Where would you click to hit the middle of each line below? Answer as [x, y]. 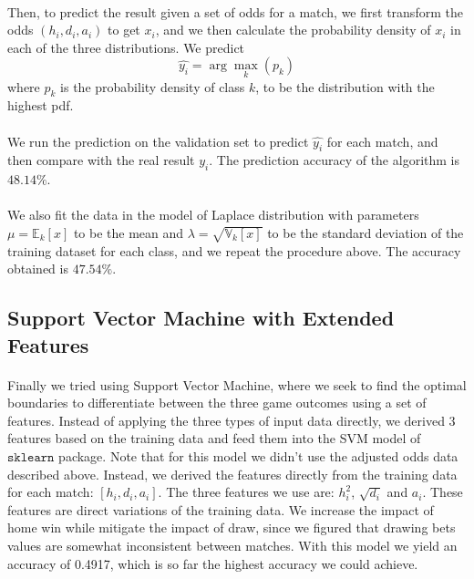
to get [124, 30]
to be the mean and [129, 232]
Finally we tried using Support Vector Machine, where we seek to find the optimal [237, 384]
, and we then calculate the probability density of [293, 30]
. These [443, 492]
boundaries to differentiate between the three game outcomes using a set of [217, 403]
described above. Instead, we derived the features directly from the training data [232, 474]
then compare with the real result [101, 160]
